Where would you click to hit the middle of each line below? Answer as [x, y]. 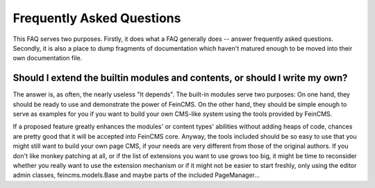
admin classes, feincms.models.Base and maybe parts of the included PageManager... [136, 175]
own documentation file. [48, 58]
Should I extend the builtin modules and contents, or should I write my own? [180, 78]
